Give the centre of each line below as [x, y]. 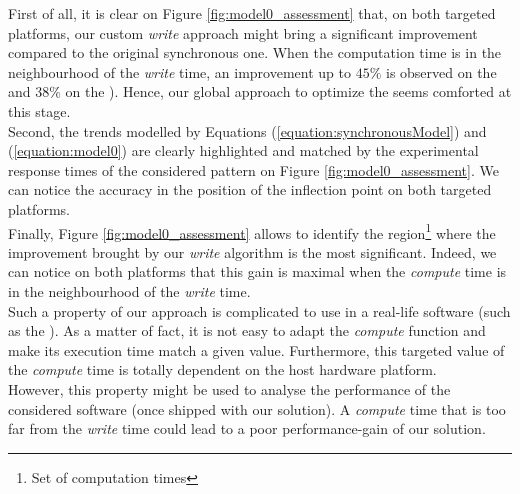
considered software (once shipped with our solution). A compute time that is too [257, 408]
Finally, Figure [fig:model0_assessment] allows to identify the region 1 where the [252, 231]
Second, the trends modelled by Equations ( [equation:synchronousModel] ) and [247, 130]
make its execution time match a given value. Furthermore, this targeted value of [256, 349]
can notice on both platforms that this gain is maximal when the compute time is [257, 271]
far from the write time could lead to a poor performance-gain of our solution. [247, 428]
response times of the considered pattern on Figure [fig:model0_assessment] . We [253, 169]
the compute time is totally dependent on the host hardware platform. [222, 369]
